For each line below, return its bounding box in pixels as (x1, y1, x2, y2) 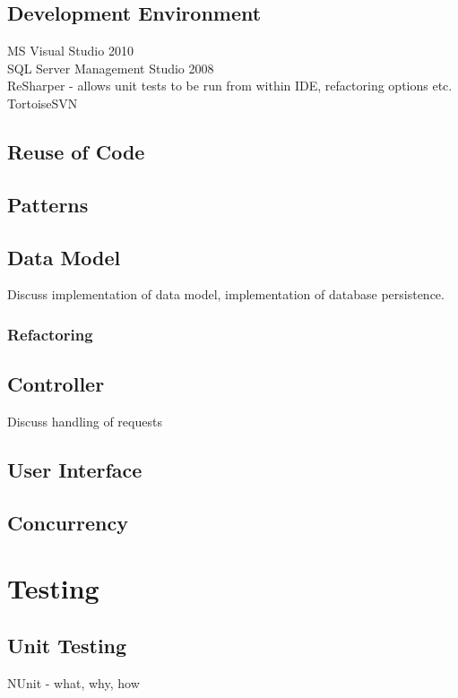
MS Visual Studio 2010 (7, 41, 134, 60)
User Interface (7, 455, 143, 483)
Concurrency (7, 508, 128, 536)
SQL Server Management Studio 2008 (7, 58, 214, 77)
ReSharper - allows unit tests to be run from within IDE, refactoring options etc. (7, 76, 453, 95)
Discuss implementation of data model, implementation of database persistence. (7, 285, 445, 304)
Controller (7, 370, 105, 398)
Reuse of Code (7, 137, 145, 165)
